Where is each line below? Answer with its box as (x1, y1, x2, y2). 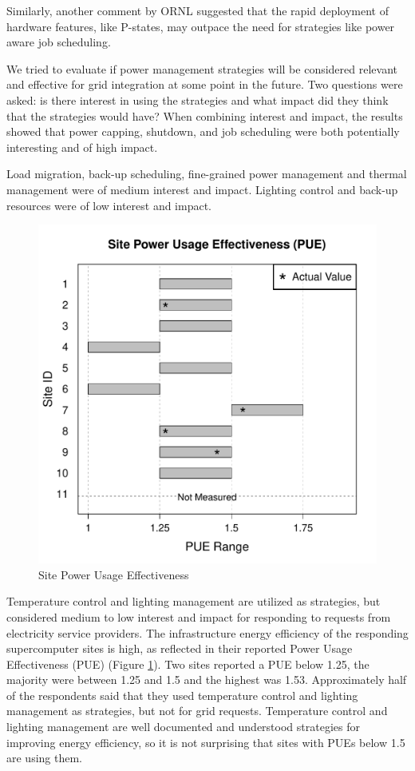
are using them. (6, 749, 83, 766)
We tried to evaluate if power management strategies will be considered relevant (6, 60, 397, 77)
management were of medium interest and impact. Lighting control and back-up (6, 181, 398, 197)
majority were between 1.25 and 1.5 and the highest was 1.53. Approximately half (6, 671, 407, 688)
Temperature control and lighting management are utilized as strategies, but (6, 593, 381, 610)
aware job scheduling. (6, 34, 111, 50)
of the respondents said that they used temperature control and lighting (6, 686, 358, 703)
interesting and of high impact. (6, 138, 158, 155)
